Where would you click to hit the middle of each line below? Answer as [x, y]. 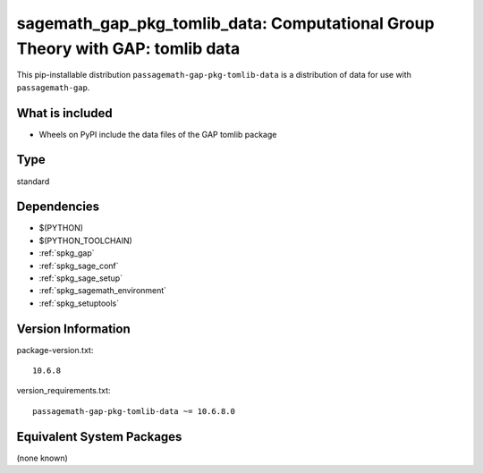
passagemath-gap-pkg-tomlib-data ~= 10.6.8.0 [134, 411]
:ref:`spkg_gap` [67, 253]
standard [33, 181]
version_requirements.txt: [64, 391]
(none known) [42, 458]
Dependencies [58, 207]
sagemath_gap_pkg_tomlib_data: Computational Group [225, 23]
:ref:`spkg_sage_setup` [81, 278]
